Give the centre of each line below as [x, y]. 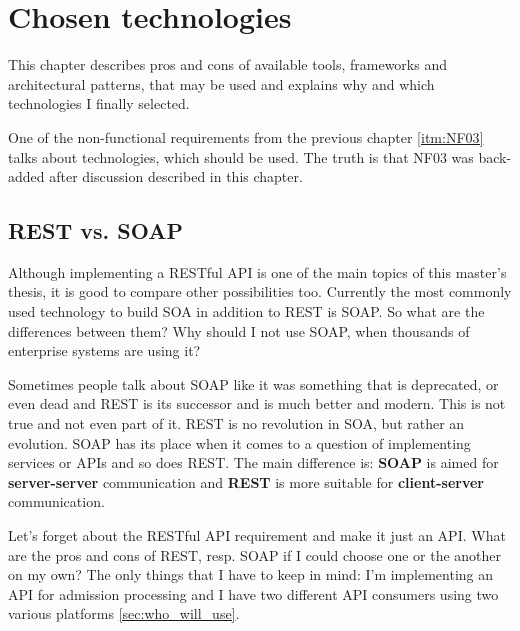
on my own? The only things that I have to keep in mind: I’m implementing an [251, 574]
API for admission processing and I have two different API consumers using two [253, 593]
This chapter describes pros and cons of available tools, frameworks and [227, 64]
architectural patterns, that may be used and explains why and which [221, 83]
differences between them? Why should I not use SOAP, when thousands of [239, 330]
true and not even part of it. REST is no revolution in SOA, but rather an [236, 423]
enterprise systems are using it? [104, 350]
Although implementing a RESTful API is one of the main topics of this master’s [257, 271]
